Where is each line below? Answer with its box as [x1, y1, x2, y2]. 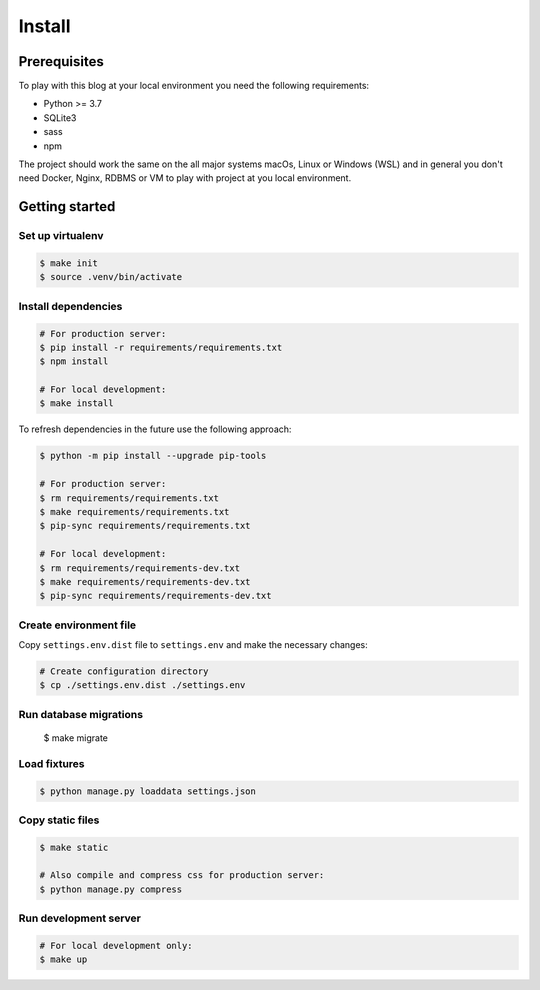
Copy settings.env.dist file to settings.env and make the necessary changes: [18, 639, 369, 651]
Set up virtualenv [18, 229, 104, 243]
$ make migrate [43, 731, 109, 744]
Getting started [18, 198, 116, 215]
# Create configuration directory [39, 666, 209, 677]
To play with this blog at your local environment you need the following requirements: [18, 80, 370, 92]
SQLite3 [43, 111, 77, 124]
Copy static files [18, 813, 100, 827]
